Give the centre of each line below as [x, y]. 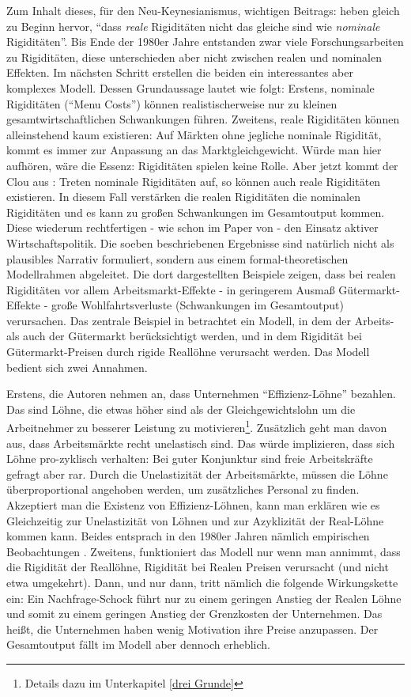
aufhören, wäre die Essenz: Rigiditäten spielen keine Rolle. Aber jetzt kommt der [202, 165]
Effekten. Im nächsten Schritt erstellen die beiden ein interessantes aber [180, 72]
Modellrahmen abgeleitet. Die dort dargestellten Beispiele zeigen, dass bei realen [201, 274]
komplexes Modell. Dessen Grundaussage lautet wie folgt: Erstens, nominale [190, 87]
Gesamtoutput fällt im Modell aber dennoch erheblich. [138, 644]
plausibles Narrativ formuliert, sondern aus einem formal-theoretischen [177, 258]
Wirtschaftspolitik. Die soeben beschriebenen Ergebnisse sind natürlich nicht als [200, 242]
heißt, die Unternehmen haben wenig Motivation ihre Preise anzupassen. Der [192, 629]
